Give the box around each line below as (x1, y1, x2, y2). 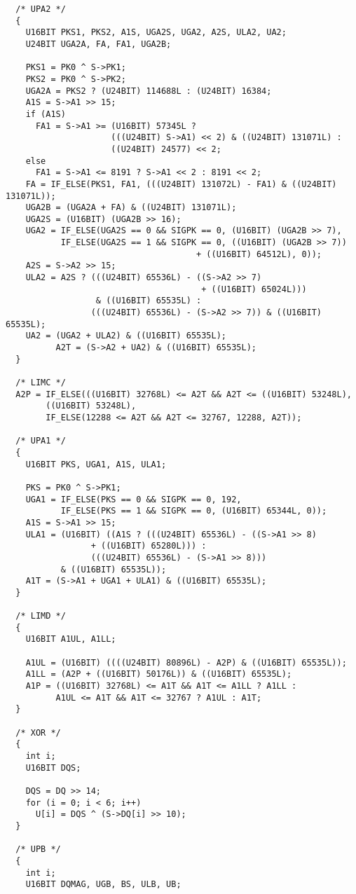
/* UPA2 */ (15, 4, 66, 14)
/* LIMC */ (15, 378, 66, 387)
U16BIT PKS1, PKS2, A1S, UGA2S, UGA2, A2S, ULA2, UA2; (25, 27, 287, 38)
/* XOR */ (15, 727, 61, 738)
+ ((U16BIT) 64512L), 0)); (196, 249, 322, 259)
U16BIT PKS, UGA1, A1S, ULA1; (25, 459, 167, 469)
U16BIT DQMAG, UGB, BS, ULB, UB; (25, 879, 182, 890)
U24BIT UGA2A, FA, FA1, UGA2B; (25, 39, 172, 49)
